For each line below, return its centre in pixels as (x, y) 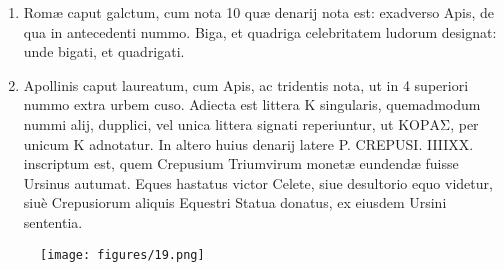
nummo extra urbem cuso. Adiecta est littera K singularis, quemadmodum (252, 104)
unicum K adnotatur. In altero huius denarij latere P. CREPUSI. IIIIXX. (248, 143)
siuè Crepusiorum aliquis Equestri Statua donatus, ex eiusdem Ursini (235, 202)
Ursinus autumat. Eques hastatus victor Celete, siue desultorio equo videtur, (258, 182)
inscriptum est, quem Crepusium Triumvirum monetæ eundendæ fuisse (241, 163)
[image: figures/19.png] (122, 254)
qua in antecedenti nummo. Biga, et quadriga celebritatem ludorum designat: (260, 31)
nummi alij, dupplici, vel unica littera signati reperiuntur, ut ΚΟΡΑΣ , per (251, 123)
